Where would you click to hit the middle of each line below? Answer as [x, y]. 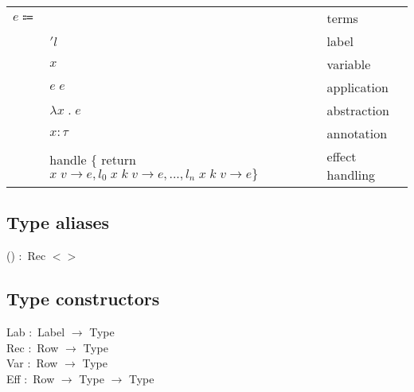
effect [342, 156]
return [119, 159]
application [357, 87]
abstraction [358, 110]
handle [68, 159]
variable [349, 64]
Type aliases [58, 222]
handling [351, 175]
